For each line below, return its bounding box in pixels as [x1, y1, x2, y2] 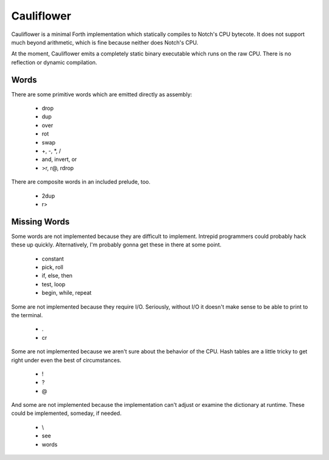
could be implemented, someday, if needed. [11, 409, 122, 417]
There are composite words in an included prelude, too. [11, 178, 150, 185]
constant [41, 255, 64, 262]
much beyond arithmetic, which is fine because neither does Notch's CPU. [11, 38, 199, 46]
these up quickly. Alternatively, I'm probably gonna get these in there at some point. [11, 241, 222, 248]
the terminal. [11, 311, 43, 318]
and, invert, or [41, 156, 77, 163]
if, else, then [41, 272, 73, 279]
